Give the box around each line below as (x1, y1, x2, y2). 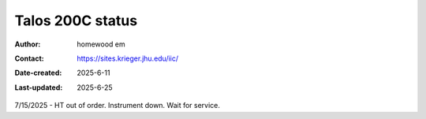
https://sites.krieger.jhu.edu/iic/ (77, 54, 179, 63)
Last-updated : (14, 83, 63, 92)
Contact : (14, 54, 45, 63)
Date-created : (14, 68, 62, 78)
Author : (14, 39, 41, 49)
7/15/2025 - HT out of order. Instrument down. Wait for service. (14, 101, 221, 110)
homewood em (77, 39, 125, 49)
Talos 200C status (14, 12, 138, 29)
